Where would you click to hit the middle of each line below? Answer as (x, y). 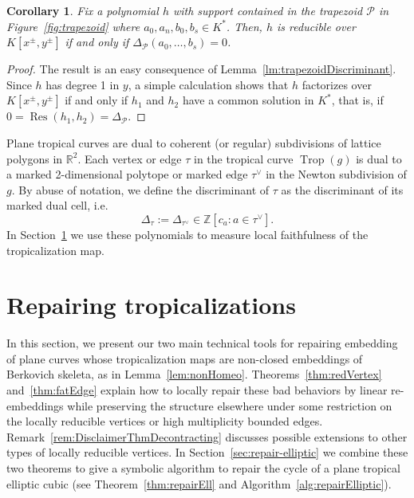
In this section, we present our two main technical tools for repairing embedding (202, 343)
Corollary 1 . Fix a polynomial (83, 10)
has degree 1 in (83, 84)
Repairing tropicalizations (151, 305)
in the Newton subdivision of (336, 174)
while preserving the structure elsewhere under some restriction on (230, 405)
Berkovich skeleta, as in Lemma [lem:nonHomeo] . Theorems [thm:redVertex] (194, 374)
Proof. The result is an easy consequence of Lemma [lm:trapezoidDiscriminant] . (201, 69)
